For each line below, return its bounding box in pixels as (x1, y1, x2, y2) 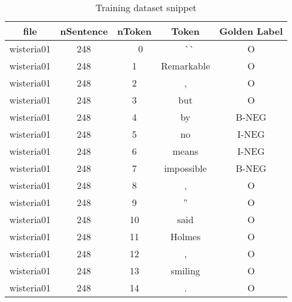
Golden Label (219, 24, 283, 38)
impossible (164, 161, 207, 175)
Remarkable (160, 59, 210, 72)
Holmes (170, 230, 201, 243)
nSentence (60, 24, 108, 38)
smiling (170, 264, 200, 277)
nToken (117, 24, 152, 38)
